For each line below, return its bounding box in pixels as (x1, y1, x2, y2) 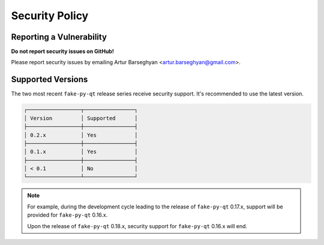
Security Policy (11, 9, 89, 22)
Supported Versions (11, 74, 88, 85)
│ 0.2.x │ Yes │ (23, 132, 138, 138)
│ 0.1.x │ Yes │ (23, 148, 138, 156)
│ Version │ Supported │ (23, 115, 138, 121)
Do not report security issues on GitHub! (11, 48, 114, 55)
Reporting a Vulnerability (11, 32, 107, 42)
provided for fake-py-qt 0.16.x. (27, 211, 108, 219)
